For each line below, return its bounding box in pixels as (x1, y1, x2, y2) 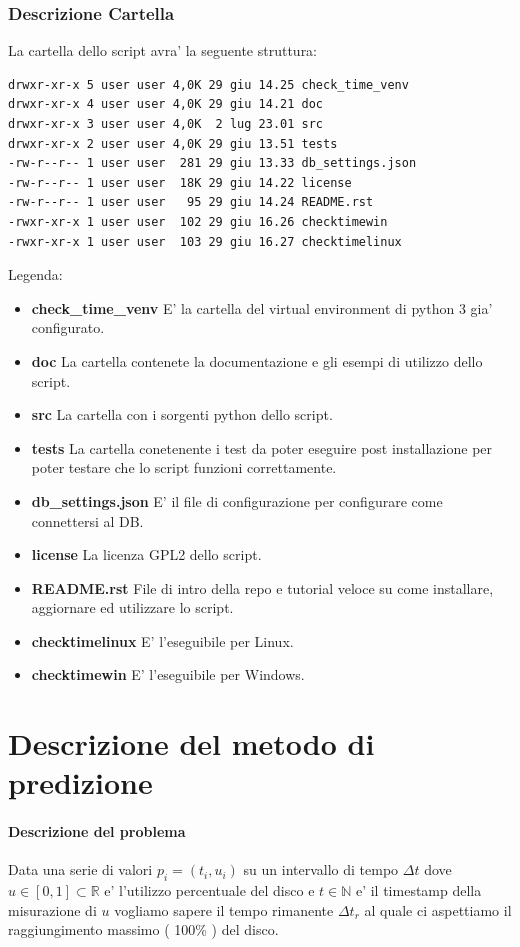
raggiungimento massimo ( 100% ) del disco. (8, 919, 279, 940)
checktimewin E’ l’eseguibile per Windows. (31, 664, 305, 685)
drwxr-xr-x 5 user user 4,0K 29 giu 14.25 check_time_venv (8, 77, 409, 92)
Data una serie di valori (8, 859, 153, 880)
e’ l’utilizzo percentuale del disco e (104, 880, 315, 901)
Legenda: (8, 264, 63, 285)
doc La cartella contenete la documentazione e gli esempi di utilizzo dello (31, 350, 483, 371)
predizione (8, 762, 153, 803)
